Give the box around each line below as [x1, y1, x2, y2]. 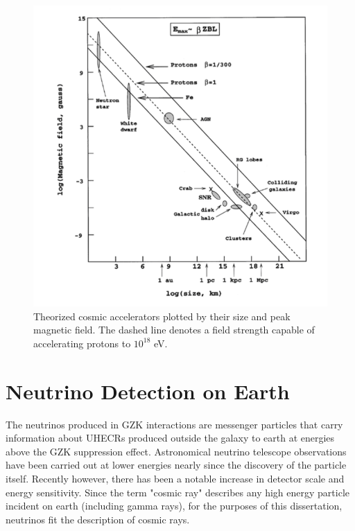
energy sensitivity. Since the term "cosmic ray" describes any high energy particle [6, 485, 350, 499]
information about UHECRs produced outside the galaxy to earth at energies [6, 430, 335, 445]
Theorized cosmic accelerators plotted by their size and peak [33, 308, 291, 323]
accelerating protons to [33, 336, 131, 350]
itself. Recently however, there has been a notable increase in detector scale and [6, 471, 345, 485]
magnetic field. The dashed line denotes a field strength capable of [33, 322, 315, 337]
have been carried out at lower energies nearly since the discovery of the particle [6, 458, 347, 472]
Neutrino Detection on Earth [6, 376, 290, 405]
